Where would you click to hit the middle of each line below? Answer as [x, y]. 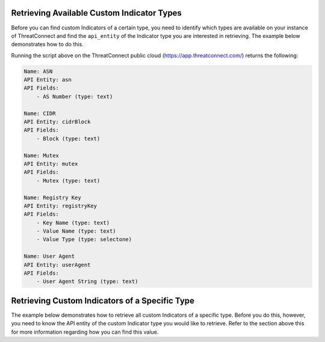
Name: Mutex [42, 155]
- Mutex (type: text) [68, 181]
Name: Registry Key [52, 197]
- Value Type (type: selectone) [84, 240]
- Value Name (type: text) [76, 231]
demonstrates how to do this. [47, 44]
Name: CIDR [40, 113]
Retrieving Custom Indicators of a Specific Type [103, 301]
